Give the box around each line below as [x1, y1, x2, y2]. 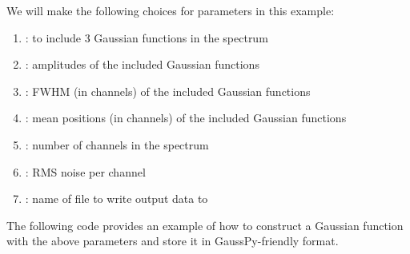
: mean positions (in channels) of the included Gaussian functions [25, 109, 347, 126]
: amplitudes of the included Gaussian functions [25, 56, 259, 73]
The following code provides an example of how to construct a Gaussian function [6, 216, 404, 233]
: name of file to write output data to [25, 190, 208, 207]
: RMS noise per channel [25, 163, 146, 180]
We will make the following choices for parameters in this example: [6, 2, 335, 18]
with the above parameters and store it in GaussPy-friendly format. [6, 232, 339, 249]
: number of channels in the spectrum [25, 136, 209, 153]
